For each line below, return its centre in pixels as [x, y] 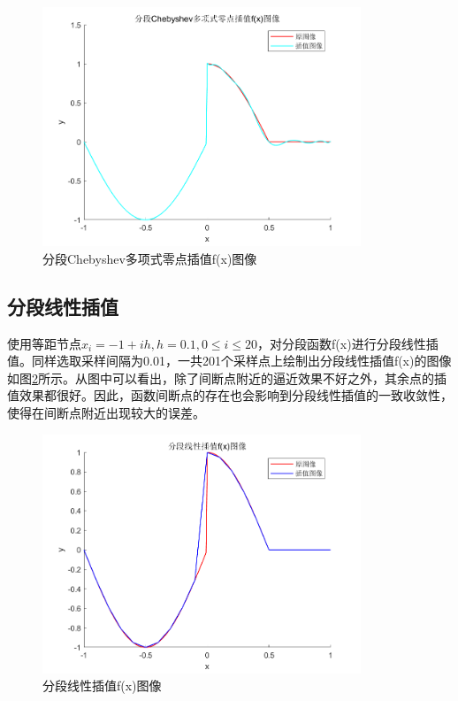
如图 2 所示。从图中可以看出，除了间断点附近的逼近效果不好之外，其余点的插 [227, 377]
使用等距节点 [44, 343]
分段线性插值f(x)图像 [102, 686]
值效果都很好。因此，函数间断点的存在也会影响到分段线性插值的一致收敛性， [230, 395]
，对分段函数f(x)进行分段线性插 [348, 343]
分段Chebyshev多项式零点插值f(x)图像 [150, 258]
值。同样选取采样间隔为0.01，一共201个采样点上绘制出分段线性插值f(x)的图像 [229, 361]
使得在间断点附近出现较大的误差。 [106, 412]
